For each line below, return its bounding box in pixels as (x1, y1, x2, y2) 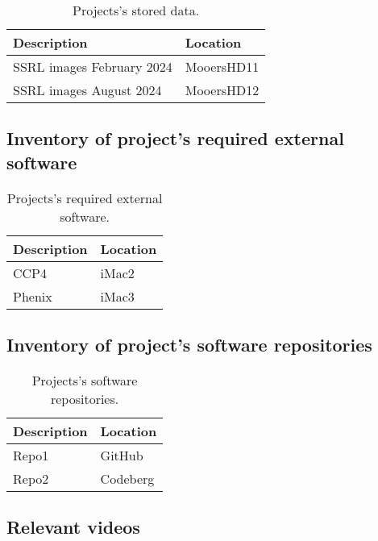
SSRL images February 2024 (13, 57, 172, 76)
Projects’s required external (6, 188, 163, 207)
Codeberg (100, 468, 155, 488)
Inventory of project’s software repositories (6, 331, 372, 356)
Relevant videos (6, 514, 140, 539)
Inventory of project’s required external (6, 126, 344, 151)
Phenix (13, 286, 52, 306)
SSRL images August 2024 (13, 81, 162, 99)
